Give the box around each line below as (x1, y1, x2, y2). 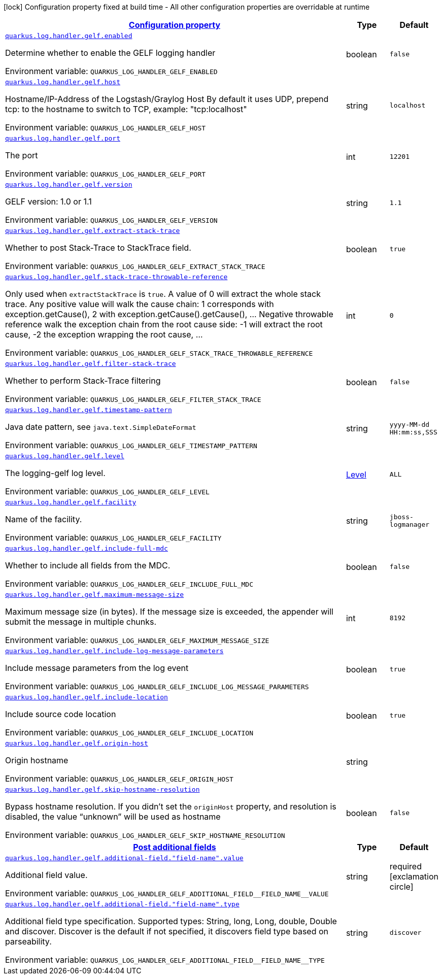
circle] (389, 881, 414, 892)
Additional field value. (5, 870, 88, 880)
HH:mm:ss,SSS (389, 428, 437, 436)
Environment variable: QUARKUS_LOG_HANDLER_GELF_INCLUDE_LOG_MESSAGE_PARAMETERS (5, 681, 309, 691)
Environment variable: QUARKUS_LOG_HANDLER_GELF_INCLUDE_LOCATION (5, 727, 253, 737)
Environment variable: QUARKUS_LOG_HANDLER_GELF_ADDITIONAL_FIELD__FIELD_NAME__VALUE (5, 888, 329, 898)
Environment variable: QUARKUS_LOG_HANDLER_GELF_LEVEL (5, 486, 210, 496)
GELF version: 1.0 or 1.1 (5, 196, 92, 207)
